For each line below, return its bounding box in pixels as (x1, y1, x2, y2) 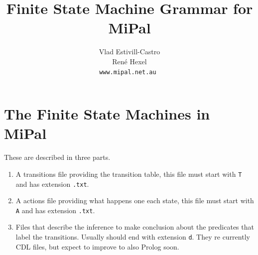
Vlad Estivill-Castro (99, 46, 160, 57)
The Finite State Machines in (4, 104, 210, 124)
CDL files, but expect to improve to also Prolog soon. (15, 241, 179, 252)
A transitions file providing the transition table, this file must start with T (15, 168, 242, 179)
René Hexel (112, 56, 147, 66)
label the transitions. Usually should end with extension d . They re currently (15, 232, 250, 242)
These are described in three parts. (4, 152, 111, 162)
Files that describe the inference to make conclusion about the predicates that (15, 222, 254, 232)
